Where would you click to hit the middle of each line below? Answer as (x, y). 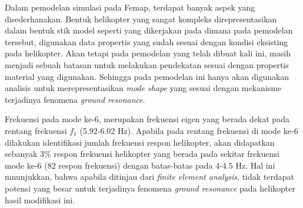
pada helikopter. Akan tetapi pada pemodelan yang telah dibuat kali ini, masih (148, 53)
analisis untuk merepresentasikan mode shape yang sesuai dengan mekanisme (143, 88)
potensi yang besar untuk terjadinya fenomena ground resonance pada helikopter (150, 188)
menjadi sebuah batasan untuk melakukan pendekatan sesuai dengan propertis (147, 64)
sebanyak (21, 154)
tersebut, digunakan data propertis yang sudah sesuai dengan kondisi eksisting (146, 41)
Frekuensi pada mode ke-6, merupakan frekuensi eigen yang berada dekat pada (147, 119)
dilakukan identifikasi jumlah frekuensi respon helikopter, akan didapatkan (140, 142)
